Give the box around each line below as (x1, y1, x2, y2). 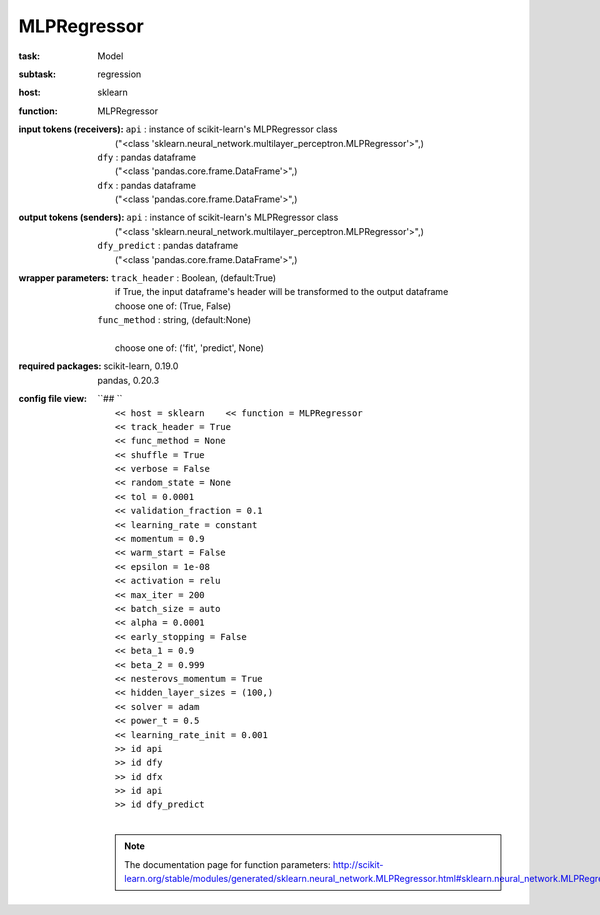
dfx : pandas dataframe (97, 179, 197, 191)
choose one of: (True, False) (115, 300, 232, 312)
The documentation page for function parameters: (124, 858, 331, 870)
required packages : (18, 360, 102, 372)
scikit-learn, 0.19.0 (103, 360, 179, 372)
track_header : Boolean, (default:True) (110, 272, 277, 284)
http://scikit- (332, 858, 384, 870)
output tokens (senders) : (18, 211, 125, 224)
